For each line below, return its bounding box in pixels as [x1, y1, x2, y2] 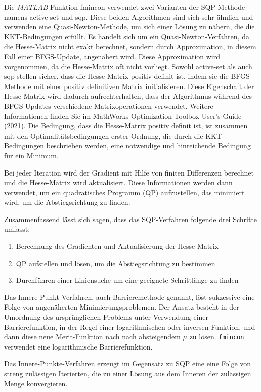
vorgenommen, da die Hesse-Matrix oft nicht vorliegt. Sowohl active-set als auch [4, 61, 252, 71]
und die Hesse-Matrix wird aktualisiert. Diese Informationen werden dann [4, 177, 233, 188]
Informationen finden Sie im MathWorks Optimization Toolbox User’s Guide [4, 110, 242, 121]
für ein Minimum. [4, 150, 59, 160]
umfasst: [4, 224, 30, 234]
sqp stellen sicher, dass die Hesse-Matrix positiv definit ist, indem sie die [4, 71, 229, 81]
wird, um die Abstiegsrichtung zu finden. [4, 197, 130, 207]
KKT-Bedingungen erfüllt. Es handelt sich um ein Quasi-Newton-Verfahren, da [4, 31, 249, 41]
